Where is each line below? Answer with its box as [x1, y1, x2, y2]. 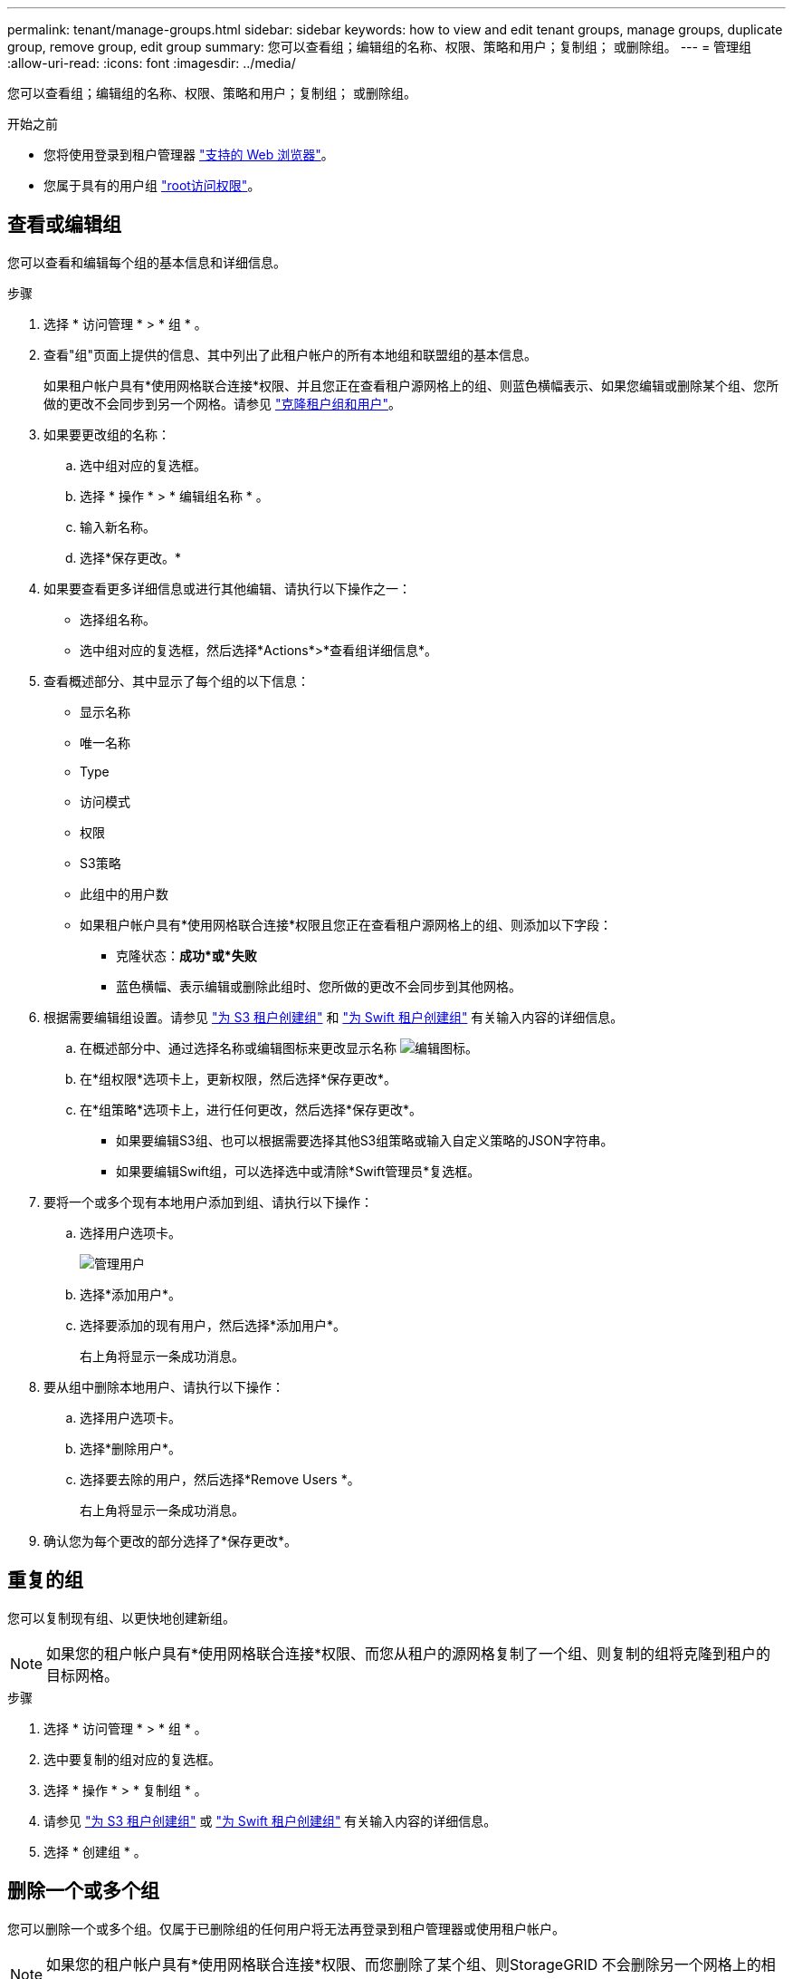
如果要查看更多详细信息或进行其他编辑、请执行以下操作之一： [43, 580, 411, 596]
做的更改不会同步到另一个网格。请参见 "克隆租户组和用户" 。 [43, 395, 401, 411]
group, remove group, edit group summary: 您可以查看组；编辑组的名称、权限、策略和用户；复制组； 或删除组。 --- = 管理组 [7, 39, 752, 54]
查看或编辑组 [7, 213, 121, 237]
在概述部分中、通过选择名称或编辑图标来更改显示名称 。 [80, 1039, 478, 1056]
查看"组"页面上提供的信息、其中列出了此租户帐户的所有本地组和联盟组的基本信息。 [43, 346, 538, 362]
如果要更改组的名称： [43, 426, 170, 442]
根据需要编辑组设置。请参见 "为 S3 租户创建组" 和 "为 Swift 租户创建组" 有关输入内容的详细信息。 [43, 1009, 624, 1025]
